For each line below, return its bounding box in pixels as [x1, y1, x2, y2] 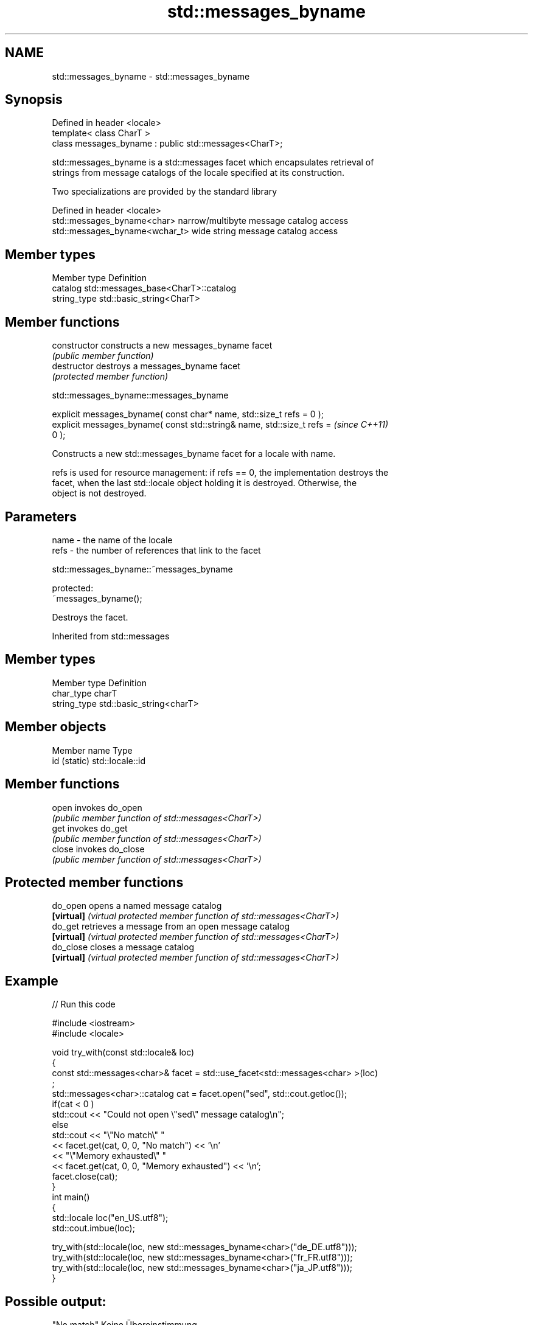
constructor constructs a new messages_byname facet [52, 340, 273, 351]
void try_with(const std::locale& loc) [52, 1047, 195, 1058]
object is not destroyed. [52, 488, 147, 499]
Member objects [5, 719, 106, 735]
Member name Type [52, 745, 133, 756]
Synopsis [5, 92, 63, 108]
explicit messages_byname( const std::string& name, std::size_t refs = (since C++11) [52, 419, 388, 430]
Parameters [5, 509, 77, 524]
